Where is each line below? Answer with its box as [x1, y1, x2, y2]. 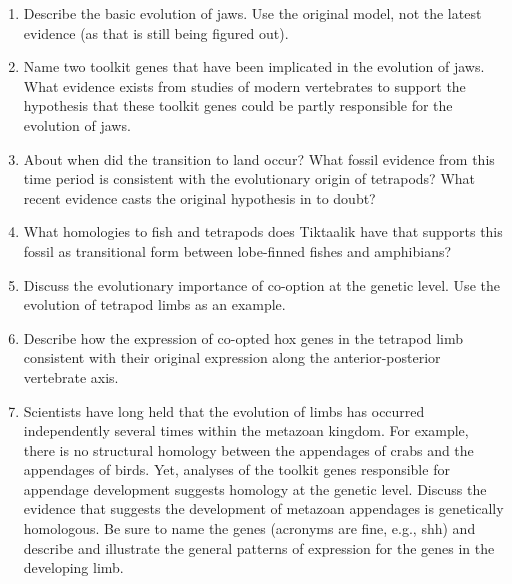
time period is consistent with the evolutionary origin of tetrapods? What [23, 168, 476, 189]
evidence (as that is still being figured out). [23, 22, 289, 43]
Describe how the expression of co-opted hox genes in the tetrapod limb [23, 327, 464, 348]
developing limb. [23, 557, 124, 578]
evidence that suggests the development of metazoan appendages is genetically [23, 498, 504, 519]
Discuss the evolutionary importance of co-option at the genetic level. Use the [23, 274, 500, 295]
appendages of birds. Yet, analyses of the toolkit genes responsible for [23, 459, 450, 480]
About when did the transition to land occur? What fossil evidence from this [23, 148, 495, 169]
